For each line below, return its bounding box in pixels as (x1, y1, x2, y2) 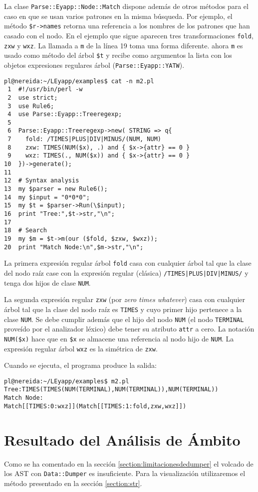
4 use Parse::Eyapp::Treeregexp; (7, 111, 122, 118)
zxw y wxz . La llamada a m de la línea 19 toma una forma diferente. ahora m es (4, 40, 243, 50)
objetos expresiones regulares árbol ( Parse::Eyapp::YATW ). (4, 59, 185, 70)
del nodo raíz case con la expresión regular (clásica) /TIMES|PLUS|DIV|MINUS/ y (4, 267, 249, 278)
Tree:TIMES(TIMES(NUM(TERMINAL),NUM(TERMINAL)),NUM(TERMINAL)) (4, 386, 219, 393)
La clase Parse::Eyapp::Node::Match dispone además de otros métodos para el (4, 1, 249, 11)
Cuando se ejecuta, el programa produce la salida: (4, 360, 157, 370)
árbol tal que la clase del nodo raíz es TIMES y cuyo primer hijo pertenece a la (4, 304, 242, 314)
